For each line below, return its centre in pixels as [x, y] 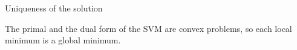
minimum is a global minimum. [63, 40]
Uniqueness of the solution [54, 8]
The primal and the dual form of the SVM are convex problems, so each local [148, 28]
